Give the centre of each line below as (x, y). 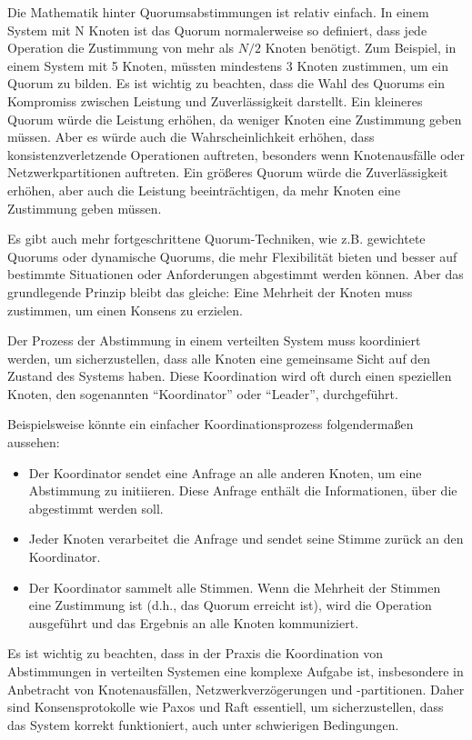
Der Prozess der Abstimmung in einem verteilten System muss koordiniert (214, 340)
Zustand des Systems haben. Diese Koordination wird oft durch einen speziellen (230, 376)
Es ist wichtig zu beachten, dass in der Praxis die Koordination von (196, 653)
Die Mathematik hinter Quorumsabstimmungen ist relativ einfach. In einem (218, 12)
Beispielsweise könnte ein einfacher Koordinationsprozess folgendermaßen (211, 424)
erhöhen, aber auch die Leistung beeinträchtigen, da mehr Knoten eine (204, 190)
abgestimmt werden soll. (96, 508)
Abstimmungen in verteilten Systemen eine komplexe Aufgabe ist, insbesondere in (236, 671)
